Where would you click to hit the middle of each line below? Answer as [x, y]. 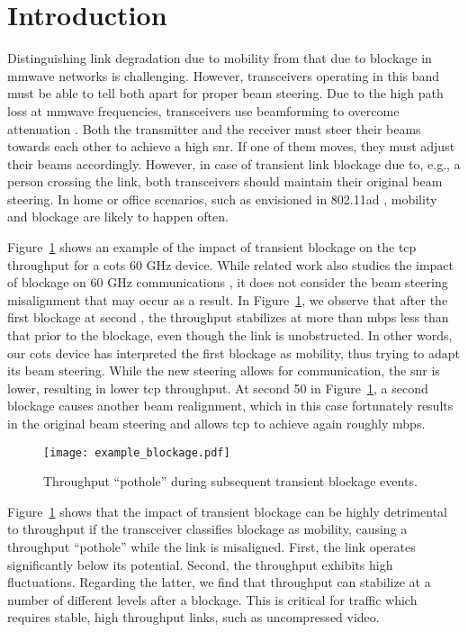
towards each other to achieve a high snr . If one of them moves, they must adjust [231, 146]
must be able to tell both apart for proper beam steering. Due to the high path [225, 93]
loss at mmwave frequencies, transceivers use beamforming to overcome [203, 110]
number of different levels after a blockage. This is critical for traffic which [212, 599]
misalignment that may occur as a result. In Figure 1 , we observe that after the [228, 299]
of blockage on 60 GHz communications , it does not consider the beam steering [228, 282]
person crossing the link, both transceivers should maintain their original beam [225, 181]
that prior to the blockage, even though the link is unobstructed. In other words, [230, 335]
